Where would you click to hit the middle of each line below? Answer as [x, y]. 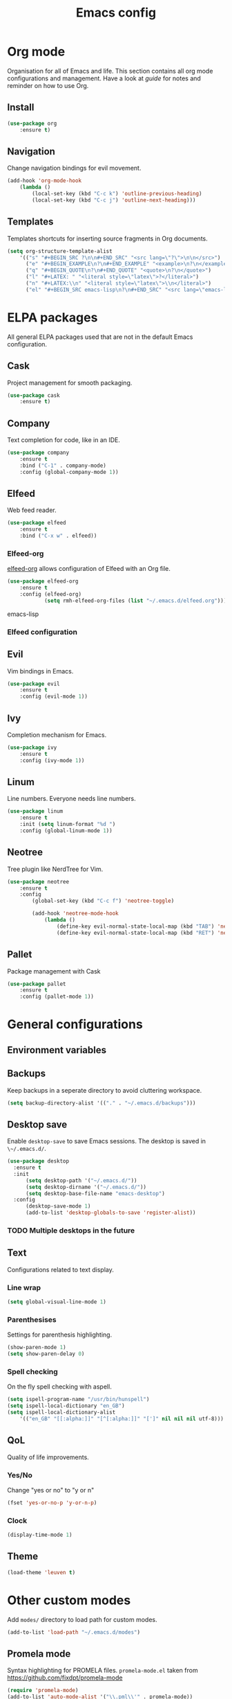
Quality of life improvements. [48, 1457]
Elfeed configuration [42, 632]
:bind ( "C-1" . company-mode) [63, 466]
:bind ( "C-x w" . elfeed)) [58, 536]
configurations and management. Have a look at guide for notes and [104, 78]
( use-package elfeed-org [43, 581]
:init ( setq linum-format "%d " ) [68, 825]
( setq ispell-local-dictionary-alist [61, 1412]
